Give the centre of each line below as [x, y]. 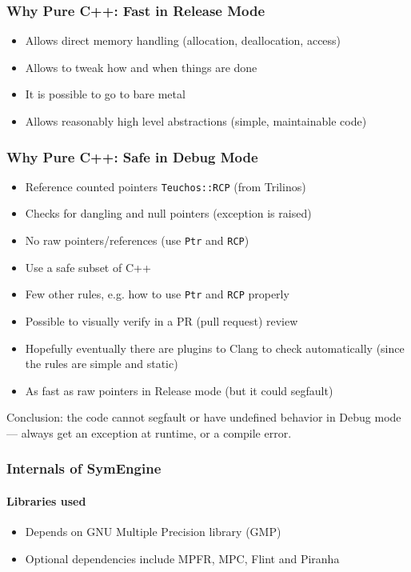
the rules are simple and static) [102, 364]
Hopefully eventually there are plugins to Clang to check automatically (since [215, 348]
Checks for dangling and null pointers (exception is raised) [168, 213]
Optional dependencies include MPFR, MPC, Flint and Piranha [182, 558]
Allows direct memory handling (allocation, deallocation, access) [183, 40]
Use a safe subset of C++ [88, 267]
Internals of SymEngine [84, 468]
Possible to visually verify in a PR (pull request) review [162, 320]
